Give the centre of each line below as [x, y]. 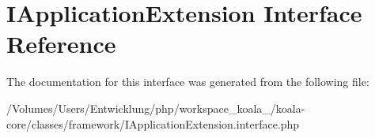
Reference [61, 44]
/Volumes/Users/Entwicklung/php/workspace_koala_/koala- [156, 108]
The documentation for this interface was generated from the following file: [188, 82]
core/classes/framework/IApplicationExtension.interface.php [153, 123]
